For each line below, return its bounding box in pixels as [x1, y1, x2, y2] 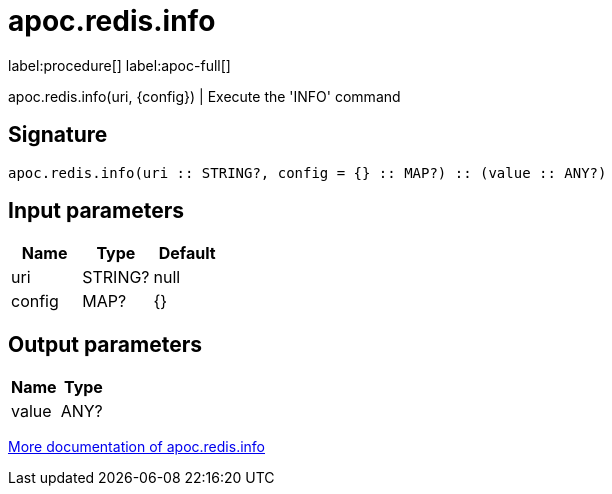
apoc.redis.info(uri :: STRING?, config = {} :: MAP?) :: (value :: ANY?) [8, 164, 607, 181]
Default [158, 243, 216, 264]
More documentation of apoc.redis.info [8, 438, 265, 456]
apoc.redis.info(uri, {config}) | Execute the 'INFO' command [8, 87, 401, 105]
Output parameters [8, 331, 202, 357]
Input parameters [8, 198, 185, 224]
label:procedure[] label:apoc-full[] [8, 56, 231, 74]
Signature [8, 122, 108, 148]
